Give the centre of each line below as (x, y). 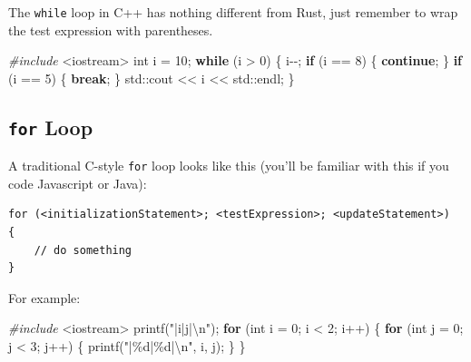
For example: (44, 297)
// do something (83, 250)
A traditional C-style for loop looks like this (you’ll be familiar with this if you (229, 166)
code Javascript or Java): (78, 183)
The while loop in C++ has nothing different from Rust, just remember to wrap (233, 12)
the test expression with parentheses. (111, 29)
